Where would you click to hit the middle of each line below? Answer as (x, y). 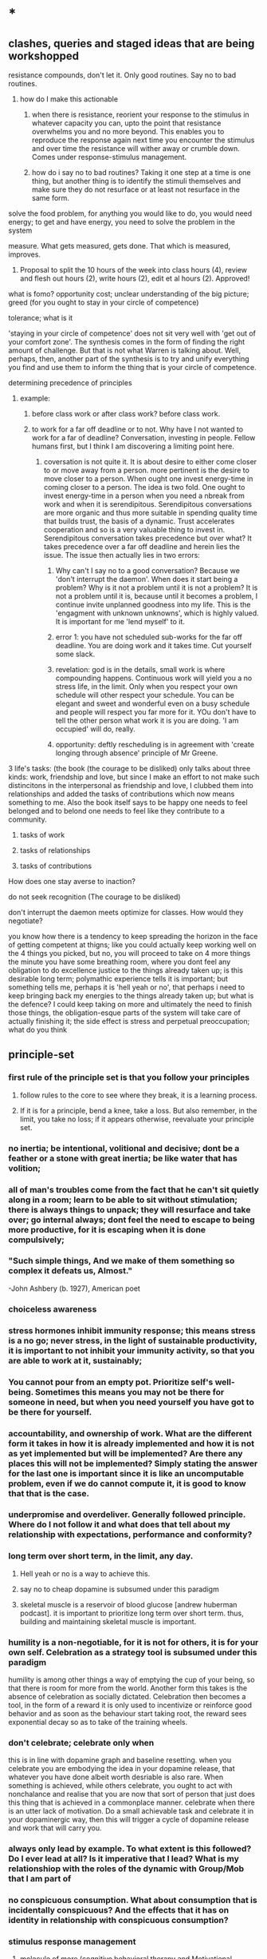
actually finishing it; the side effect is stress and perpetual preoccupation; (129, 1021)
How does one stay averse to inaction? (72, 881)
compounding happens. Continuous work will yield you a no (154, 678)
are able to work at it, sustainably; (75, 1360)
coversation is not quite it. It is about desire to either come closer (150, 462)
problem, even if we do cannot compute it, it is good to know (127, 1483)
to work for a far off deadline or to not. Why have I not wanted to (137, 429)
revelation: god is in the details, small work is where (140, 669)
